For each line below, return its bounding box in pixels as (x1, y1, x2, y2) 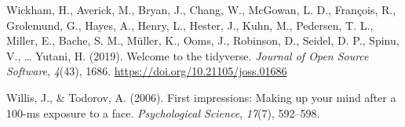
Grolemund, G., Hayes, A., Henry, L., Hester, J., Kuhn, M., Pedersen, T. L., (6, 16, 374, 33)
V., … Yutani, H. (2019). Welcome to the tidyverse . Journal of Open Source (6, 47, 369, 63)
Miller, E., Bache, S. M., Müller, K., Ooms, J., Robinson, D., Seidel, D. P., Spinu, (6, 32, 400, 49)
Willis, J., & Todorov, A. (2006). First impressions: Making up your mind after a (6, 89, 396, 105)
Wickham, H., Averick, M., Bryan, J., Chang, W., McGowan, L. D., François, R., (6, 2, 396, 17)
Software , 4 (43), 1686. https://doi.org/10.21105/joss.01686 (6, 63, 287, 79)
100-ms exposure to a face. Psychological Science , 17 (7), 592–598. (6, 104, 320, 121)
